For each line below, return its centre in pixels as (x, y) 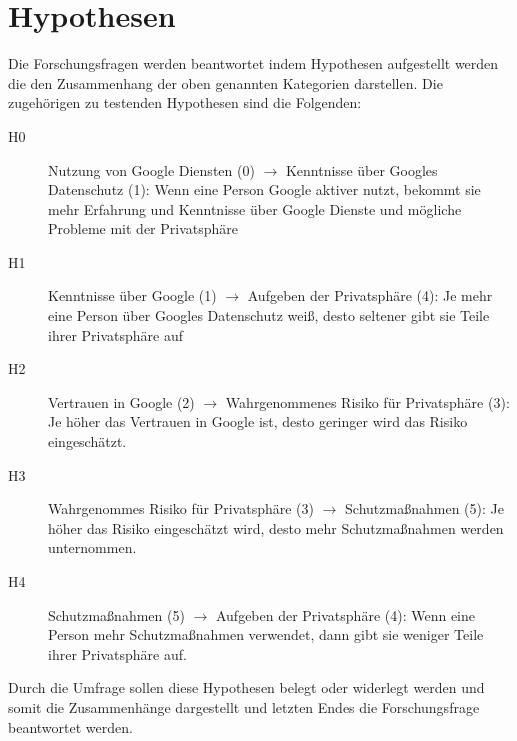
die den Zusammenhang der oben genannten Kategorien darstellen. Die (225, 82)
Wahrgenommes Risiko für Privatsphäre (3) (181, 508)
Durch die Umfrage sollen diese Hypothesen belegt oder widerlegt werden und (246, 687)
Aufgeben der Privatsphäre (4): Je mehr (370, 295)
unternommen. (92, 547)
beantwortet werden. (70, 726)
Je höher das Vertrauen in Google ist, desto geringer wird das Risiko (258, 421)
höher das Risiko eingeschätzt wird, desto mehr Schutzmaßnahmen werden (276, 527)
